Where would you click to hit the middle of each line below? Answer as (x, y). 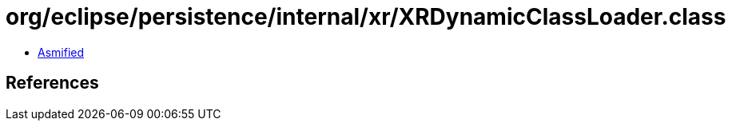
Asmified (61, 52)
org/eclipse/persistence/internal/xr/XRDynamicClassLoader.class (366, 17)
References (52, 83)
